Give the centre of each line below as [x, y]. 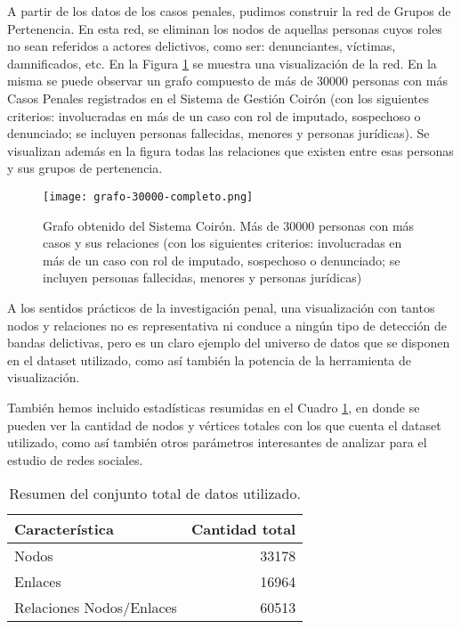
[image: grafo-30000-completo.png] [148, 196]
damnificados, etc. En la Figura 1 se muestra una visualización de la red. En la [222, 63]
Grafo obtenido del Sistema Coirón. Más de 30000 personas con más [229, 225]
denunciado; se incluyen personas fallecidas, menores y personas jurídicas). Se [218, 133]
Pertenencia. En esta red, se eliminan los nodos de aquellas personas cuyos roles [225, 28]
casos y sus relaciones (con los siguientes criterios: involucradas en [222, 243]
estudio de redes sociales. [75, 459]
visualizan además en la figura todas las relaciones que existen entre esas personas [230, 150]
